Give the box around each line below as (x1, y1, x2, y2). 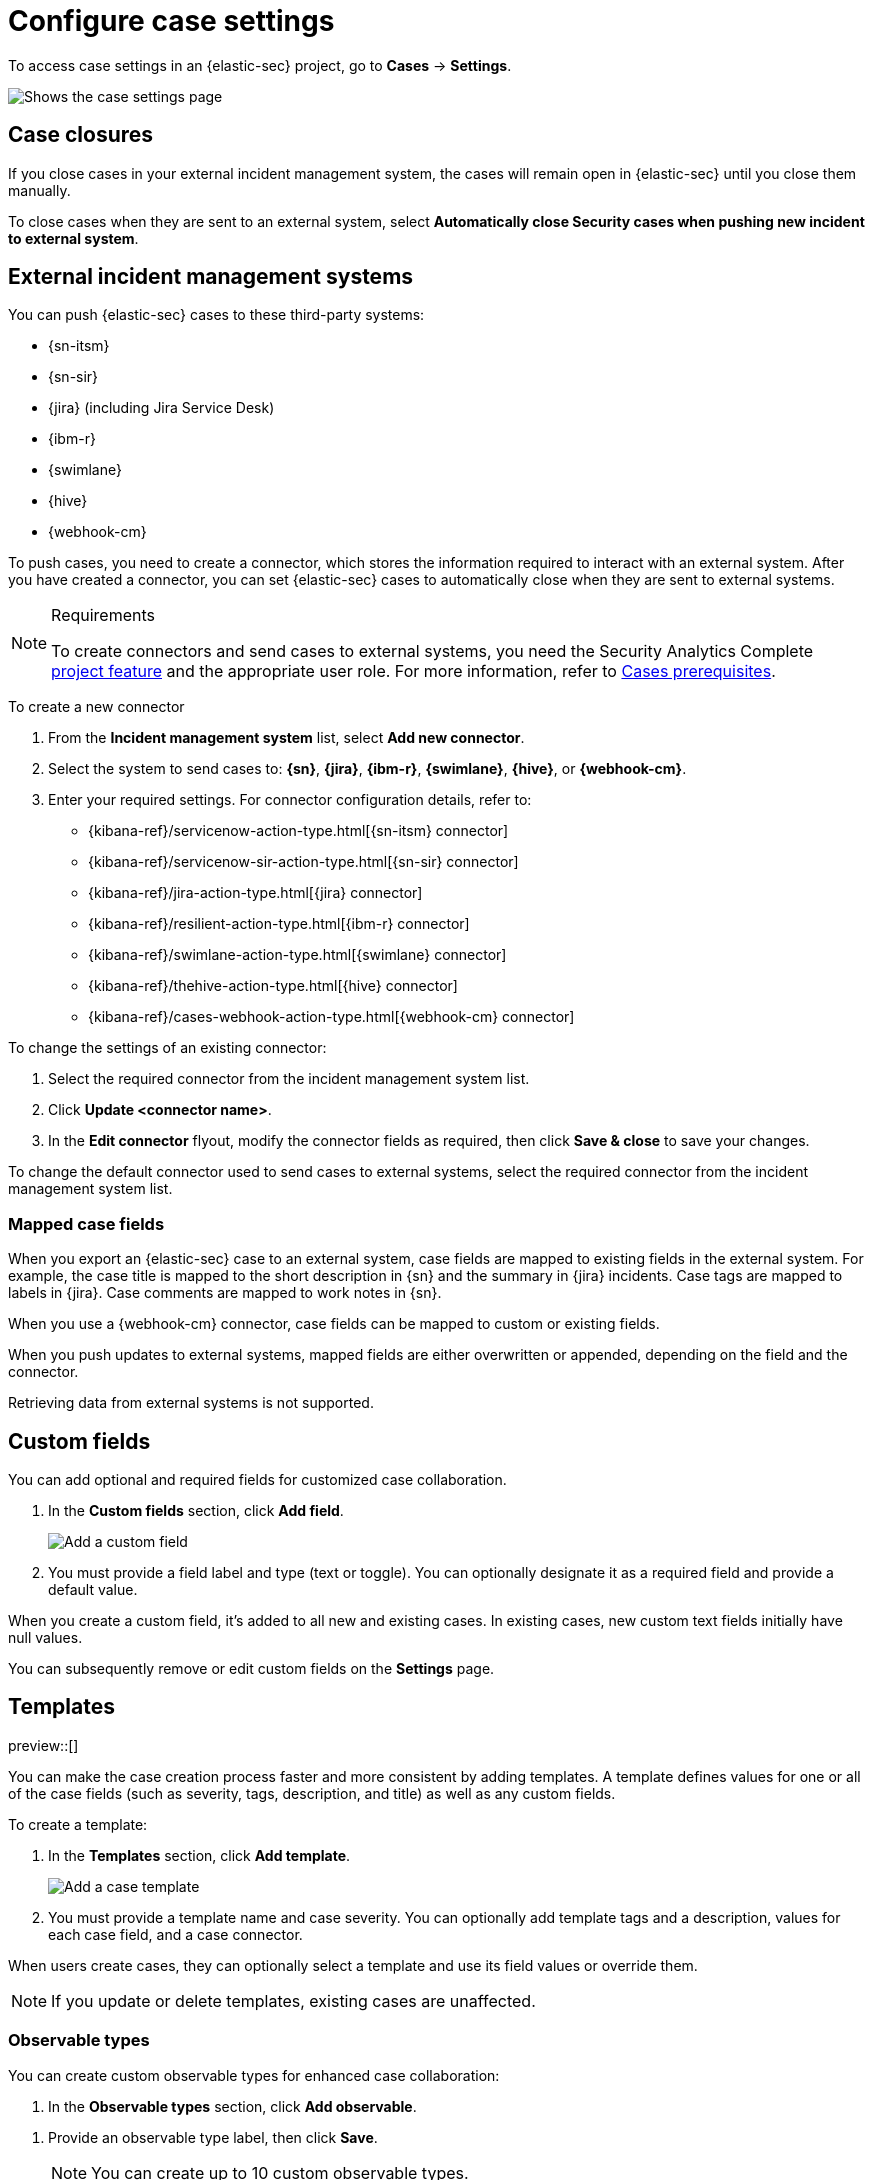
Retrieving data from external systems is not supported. (8, 1394, 374, 1412)
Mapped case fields (8, 1213, 165, 1234)
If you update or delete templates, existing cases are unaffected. (51, 1990, 536, 2011)
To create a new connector (8, 698, 185, 716)
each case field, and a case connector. (48, 1925, 303, 1943)
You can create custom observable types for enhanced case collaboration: (8, 2066, 500, 2084)
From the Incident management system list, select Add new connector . (48, 729, 525, 747)
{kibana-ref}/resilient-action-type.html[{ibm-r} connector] (88, 915, 470, 933)
